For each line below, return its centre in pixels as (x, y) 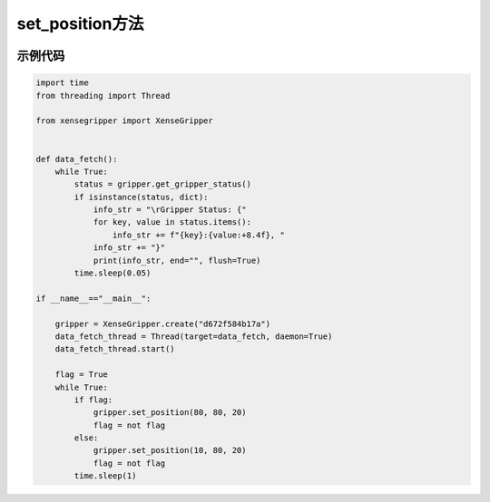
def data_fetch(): (77, 159)
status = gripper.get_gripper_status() (162, 184)
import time (63, 83)
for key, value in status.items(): (172, 222)
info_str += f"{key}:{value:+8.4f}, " (198, 235)
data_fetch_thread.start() (115, 349)
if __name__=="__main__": (93, 298)
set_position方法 (80, 24)
